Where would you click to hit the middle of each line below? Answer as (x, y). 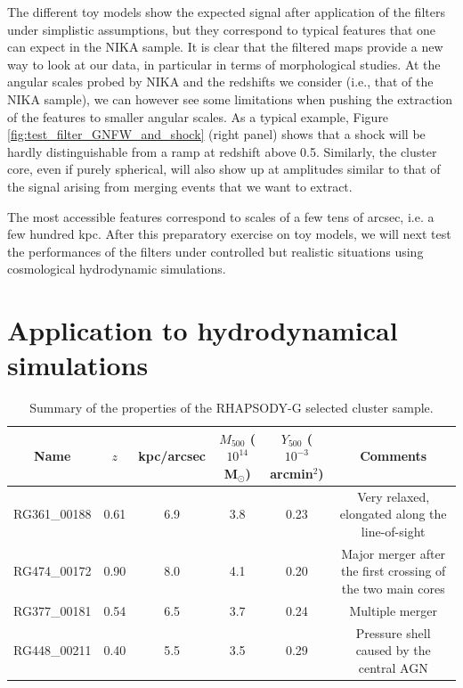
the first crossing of (394, 571)
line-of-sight (393, 532)
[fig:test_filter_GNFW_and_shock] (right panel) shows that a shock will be (216, 134)
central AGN (393, 667)
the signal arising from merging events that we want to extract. (180, 186)
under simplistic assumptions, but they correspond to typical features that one (221, 29)
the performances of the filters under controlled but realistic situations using (215, 251)
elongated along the (393, 514)
